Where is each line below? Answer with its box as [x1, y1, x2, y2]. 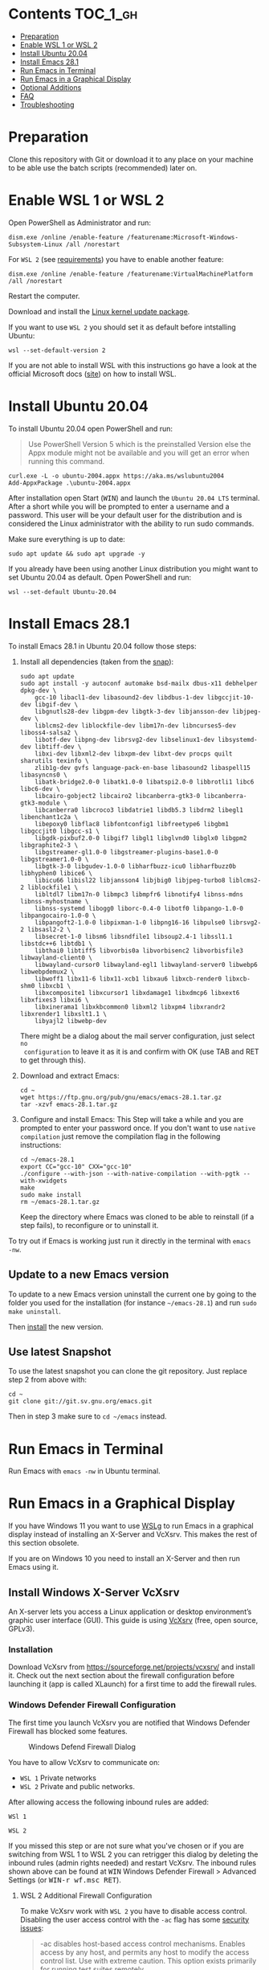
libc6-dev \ [19, 784, 60, 793]
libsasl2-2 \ [27, 925, 71, 933]
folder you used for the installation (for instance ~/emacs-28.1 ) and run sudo [8, 1297, 257, 1307]
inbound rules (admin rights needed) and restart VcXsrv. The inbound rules [8, 1857, 257, 1867]
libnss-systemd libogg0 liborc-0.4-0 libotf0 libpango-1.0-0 [35, 904, 243, 912]
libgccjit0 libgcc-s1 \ [19, 827, 100, 835]
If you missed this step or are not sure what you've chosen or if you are [8, 1841, 244, 1850]
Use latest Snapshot [8, 1345, 112, 1358]
